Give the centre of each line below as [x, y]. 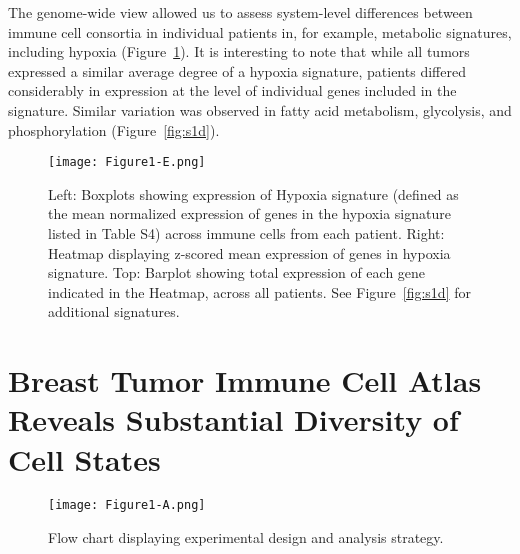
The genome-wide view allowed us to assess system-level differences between [240, 12]
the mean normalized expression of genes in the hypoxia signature [249, 213]
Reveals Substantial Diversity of [233, 419]
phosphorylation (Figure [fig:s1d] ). [114, 129]
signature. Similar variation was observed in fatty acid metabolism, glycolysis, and [260, 109]
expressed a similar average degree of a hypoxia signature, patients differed [237, 70]
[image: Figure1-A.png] [127, 505]
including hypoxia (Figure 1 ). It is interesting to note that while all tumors [239, 51]
